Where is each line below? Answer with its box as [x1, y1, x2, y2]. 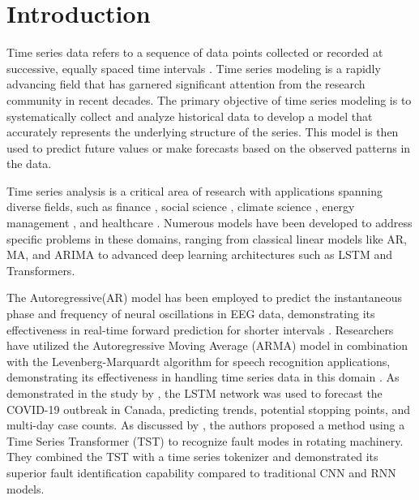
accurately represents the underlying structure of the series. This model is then [6, 123, 399, 140]
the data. [6, 155, 52, 172]
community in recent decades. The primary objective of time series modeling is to [6, 91, 412, 108]
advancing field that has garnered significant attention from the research [6, 75, 366, 93]
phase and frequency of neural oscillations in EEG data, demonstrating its [6, 305, 375, 322]
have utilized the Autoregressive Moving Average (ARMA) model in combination [6, 337, 408, 354]
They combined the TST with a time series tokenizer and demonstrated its [6, 448, 378, 465]
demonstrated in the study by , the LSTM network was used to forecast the [6, 385, 383, 401]
